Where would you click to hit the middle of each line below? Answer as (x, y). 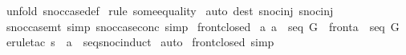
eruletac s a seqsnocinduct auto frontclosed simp (140, 42)
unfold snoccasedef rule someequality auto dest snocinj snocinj (170, 10)
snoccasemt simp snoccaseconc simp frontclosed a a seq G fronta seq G (203, 26)
